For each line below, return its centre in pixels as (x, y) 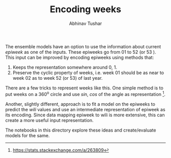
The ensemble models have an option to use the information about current (83, 46)
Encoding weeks (85, 9)
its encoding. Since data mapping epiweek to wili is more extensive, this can (85, 115)
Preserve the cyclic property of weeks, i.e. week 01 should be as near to (88, 73)
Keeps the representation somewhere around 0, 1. (65, 67)
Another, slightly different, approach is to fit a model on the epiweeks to (80, 104)
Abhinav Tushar (85, 23)
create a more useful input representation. (49, 120)
